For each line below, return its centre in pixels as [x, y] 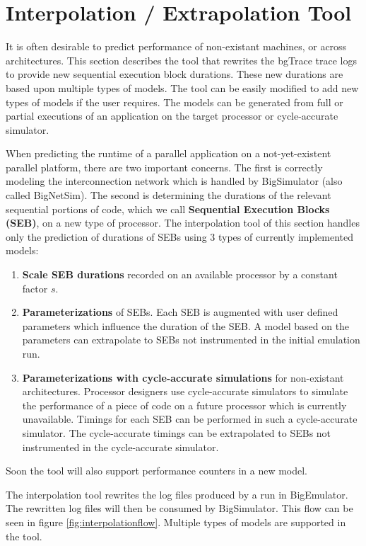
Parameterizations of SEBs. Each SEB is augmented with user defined [180, 312]
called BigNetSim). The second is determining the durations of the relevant [169, 195]
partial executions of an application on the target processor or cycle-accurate [172, 116]
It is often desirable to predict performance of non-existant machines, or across [176, 46]
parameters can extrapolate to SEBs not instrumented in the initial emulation [191, 340]
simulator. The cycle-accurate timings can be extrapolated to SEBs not [177, 432]
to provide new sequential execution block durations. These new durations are [175, 74]
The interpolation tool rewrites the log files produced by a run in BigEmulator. [177, 494]
